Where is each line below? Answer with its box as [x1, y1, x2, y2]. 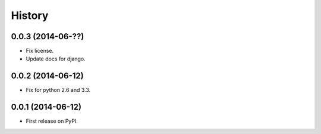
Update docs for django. [26, 55, 86, 62]
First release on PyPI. [26, 117, 78, 125]
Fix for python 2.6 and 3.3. [26, 87, 91, 94]
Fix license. [26, 47, 54, 55]
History [11, 9, 49, 22]
